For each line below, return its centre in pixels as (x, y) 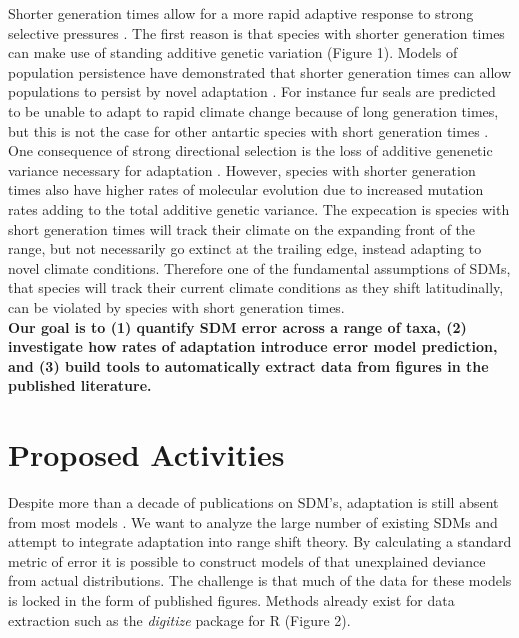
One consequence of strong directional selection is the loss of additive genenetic (250, 150)
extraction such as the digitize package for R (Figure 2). (179, 619)
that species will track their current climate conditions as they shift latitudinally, (256, 287)
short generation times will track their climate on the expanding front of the (242, 228)
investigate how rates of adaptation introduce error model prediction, (253, 346)
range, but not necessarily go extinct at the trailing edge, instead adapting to (245, 248)
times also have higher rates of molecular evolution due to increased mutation (246, 189)
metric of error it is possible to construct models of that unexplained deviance (247, 560)
